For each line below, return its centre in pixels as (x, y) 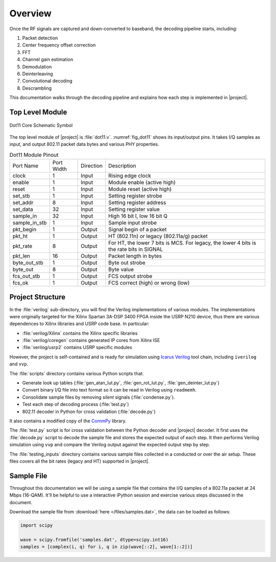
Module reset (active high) (140, 189)
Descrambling (37, 88)
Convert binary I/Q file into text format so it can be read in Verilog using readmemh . (109, 390)
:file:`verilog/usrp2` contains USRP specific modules (77, 348)
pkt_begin (25, 229)
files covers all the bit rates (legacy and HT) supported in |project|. (79, 461)
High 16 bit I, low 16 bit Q (138, 216)
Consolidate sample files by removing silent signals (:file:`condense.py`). (99, 397)
